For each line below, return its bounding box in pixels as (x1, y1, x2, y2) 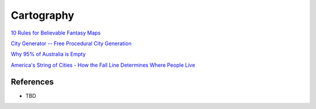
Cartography (11, 9, 74, 22)
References (11, 77, 54, 87)
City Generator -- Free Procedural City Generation (11, 40, 132, 47)
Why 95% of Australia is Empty (11, 50, 86, 58)
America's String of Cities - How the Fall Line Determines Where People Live (11, 62, 195, 69)
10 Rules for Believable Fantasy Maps (11, 29, 101, 36)
